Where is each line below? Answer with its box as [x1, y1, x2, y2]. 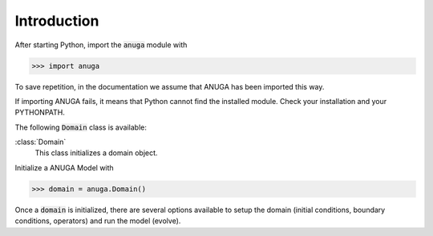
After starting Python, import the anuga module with [14, 40, 188, 50]
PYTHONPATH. [14, 108, 66, 118]
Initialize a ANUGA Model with [14, 162, 114, 172]
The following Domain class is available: [14, 122, 148, 132]
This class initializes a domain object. [34, 148, 158, 158]
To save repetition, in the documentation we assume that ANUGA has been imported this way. [14, 82, 325, 91]
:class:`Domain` [14, 137, 67, 147]
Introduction [14, 12, 99, 30]
